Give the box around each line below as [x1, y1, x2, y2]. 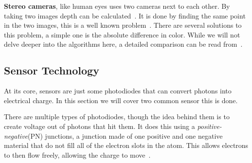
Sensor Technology [4, 63, 99, 78]
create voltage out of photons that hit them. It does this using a [4, 121, 195, 131]
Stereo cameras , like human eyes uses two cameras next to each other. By [4, 1, 230, 11]
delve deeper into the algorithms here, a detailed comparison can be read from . [4, 39, 243, 49]
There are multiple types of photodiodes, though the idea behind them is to [4, 111, 230, 122]
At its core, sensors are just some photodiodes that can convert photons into [4, 86, 232, 96]
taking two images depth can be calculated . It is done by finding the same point [4, 10, 246, 20]
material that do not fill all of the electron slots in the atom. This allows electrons [4, 140, 249, 150]
